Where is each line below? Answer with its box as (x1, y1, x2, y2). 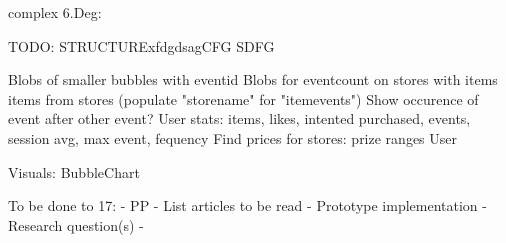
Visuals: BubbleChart (8, 161, 140, 182)
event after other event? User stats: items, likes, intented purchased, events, (8, 108, 471, 129)
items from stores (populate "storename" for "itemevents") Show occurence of (8, 88, 479, 109)
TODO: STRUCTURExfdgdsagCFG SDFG (8, 35, 275, 56)
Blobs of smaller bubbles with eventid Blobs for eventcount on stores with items (8, 69, 498, 90)
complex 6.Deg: (8, 2, 102, 22)
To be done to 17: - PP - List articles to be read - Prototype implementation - (8, 195, 487, 216)
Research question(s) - (8, 214, 144, 235)
